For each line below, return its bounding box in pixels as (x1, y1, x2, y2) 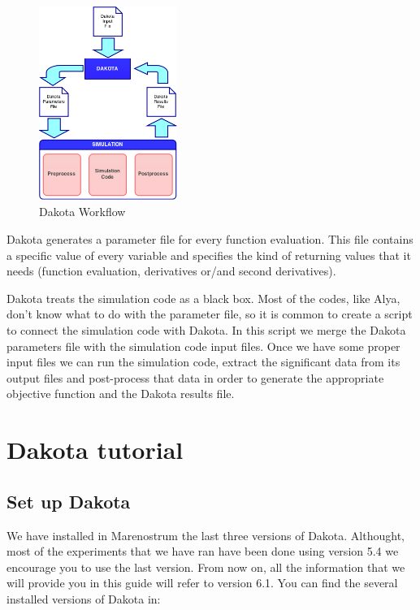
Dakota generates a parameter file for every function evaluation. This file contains (6, 231, 414, 248)
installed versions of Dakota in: (6, 590, 161, 607)
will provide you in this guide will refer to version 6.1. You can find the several (6, 574, 398, 591)
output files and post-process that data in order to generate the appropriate (6, 369, 384, 386)
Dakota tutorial (6, 433, 184, 466)
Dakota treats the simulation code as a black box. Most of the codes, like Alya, (6, 289, 401, 306)
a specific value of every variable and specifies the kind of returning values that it (6, 246, 411, 263)
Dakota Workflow (39, 203, 126, 220)
